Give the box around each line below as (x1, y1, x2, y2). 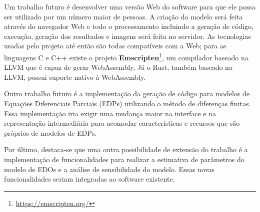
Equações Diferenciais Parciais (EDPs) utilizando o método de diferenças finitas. (4, 98, 251, 108)
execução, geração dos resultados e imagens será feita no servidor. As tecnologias (4, 30, 251, 41)
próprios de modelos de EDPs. (4, 127, 97, 138)
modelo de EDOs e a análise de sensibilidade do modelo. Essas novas (4, 164, 214, 174)
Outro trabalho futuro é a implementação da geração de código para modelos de (4, 88, 250, 99)
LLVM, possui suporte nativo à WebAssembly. (4, 71, 146, 82)
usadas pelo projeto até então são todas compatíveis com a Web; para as (4, 40, 226, 51)
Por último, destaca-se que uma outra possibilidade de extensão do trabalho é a (4, 144, 248, 155)
